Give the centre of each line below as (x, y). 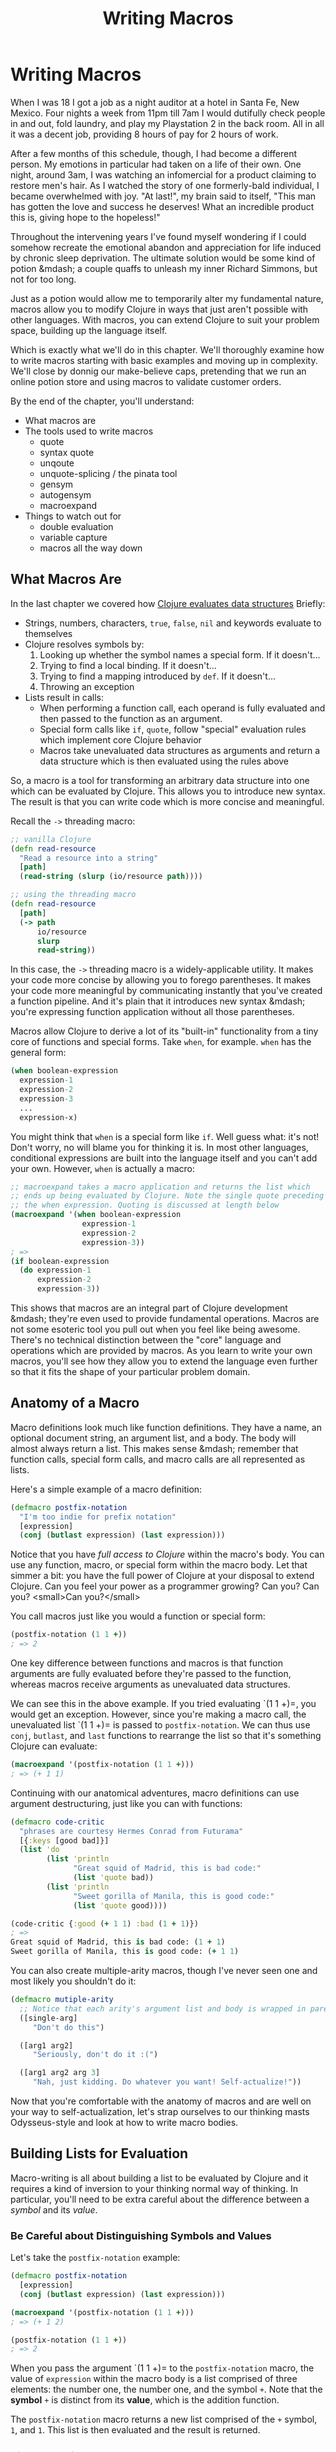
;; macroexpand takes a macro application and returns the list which (160, 1187)
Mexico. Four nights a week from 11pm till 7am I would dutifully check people (168, 113)
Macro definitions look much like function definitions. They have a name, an (166, 1427)
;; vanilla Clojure (51, 839)
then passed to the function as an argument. (131, 718)
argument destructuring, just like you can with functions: (126, 1803)
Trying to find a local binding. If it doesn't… (128, 665)
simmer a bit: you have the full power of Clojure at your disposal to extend (162, 1576)
